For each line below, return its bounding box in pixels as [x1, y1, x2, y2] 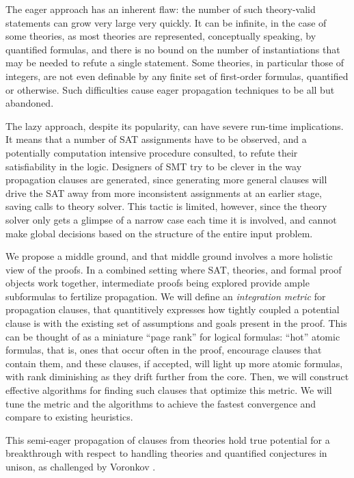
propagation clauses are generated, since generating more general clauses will [5, 172, 327, 187]
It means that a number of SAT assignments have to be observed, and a [5, 132, 307, 146]
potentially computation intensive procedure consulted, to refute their [5, 145, 298, 159]
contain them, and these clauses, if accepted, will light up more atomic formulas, [5, 356, 343, 370]
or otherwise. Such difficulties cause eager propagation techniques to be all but [5, 82, 335, 96]
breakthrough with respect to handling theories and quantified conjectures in [5, 446, 327, 460]
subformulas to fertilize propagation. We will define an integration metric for [5, 289, 326, 303]
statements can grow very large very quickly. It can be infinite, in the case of [5, 15, 327, 29]
